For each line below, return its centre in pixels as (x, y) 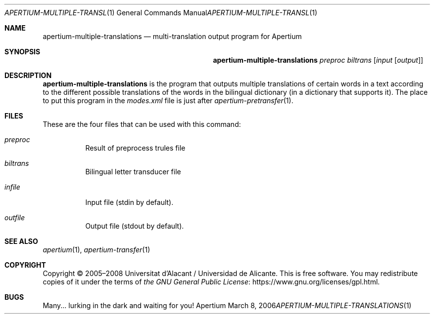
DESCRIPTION (28, 75)
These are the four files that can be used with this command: (142, 124)
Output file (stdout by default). (135, 226)
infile (12, 187)
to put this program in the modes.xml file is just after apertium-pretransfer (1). (168, 100)
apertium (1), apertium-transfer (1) (96, 250)
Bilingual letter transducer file (133, 172)
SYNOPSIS (23, 52)
